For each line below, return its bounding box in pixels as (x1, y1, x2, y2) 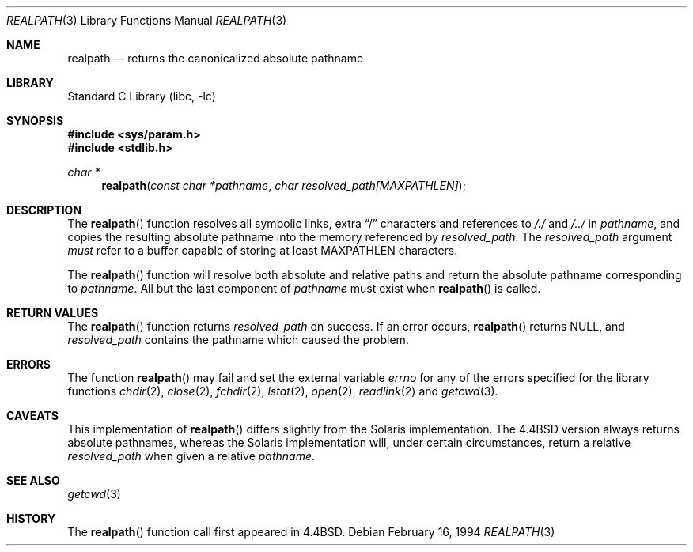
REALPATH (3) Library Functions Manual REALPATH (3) (6, 13, 287, 27)
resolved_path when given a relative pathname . (67, 449, 316, 463)
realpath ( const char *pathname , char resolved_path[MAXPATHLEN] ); (101, 179, 466, 192)
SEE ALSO (6, 474, 60, 487)
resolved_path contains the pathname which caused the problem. (67, 333, 409, 346)
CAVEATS (6, 409, 59, 422)
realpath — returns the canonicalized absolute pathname (67, 51, 364, 65)
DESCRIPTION (6, 203, 82, 217)
